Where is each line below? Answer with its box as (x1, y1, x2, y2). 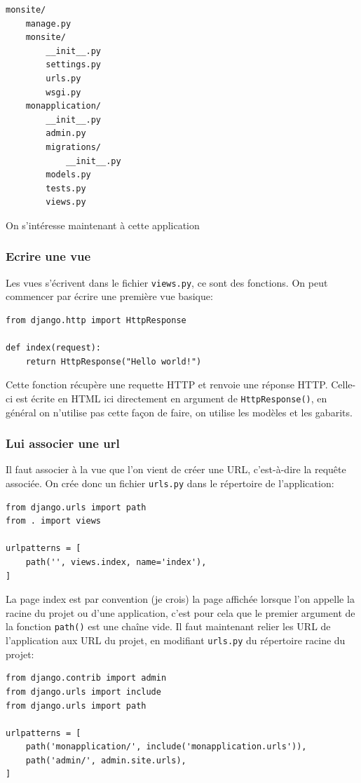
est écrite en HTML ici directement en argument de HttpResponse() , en (15, 390, 327, 405)
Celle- (331, 377, 356, 392)
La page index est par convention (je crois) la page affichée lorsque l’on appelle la (6, 592, 355, 606)
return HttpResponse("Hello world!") (25, 356, 202, 367)
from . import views (6, 516, 102, 526)
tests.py (46, 183, 86, 193)
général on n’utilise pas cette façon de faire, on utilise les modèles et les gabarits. (6, 404, 353, 419)
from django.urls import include (6, 686, 161, 697)
